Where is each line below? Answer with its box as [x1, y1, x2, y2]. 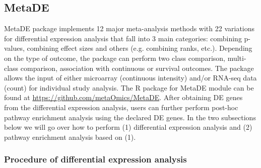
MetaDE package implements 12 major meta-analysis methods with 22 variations [4, 23, 255, 34]
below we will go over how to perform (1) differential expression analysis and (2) [4, 122, 252, 132]
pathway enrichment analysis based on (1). [4, 131, 136, 142]
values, [4, 43, 25, 53]
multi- [227, 52, 246, 63]
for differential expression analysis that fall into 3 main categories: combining [4, 33, 242, 43]
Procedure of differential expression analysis [4, 153, 187, 165]
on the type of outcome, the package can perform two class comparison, [4, 52, 225, 63]
